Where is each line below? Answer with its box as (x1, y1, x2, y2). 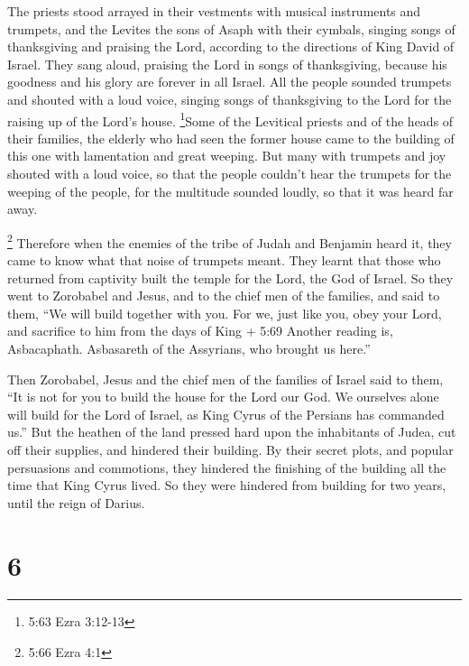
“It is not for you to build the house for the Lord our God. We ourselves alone (7, 387, 439, 406)
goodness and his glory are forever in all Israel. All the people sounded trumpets (7, 72, 452, 91)
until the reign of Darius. (7, 493, 145, 512)
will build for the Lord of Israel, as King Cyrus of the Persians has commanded (7, 404, 445, 423)
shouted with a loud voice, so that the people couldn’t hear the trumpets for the (7, 164, 452, 182)
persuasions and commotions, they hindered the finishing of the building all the (7, 458, 446, 476)
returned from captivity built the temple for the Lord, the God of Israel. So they (7, 268, 454, 287)
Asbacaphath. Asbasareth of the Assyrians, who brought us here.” (7, 339, 371, 357)
